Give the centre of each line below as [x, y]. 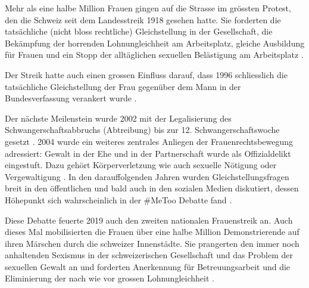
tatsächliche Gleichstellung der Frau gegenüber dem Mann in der [123, 86]
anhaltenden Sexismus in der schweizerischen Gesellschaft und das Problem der [149, 255]
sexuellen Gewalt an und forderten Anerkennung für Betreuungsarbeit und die [148, 266]
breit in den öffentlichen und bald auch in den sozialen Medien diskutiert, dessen [152, 188]
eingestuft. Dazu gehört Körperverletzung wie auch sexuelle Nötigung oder [141, 165]
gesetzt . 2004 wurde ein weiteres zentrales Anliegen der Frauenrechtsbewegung [149, 141]
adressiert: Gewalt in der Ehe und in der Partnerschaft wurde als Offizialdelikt [148, 153]
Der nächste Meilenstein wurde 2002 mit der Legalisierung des [118, 118]
